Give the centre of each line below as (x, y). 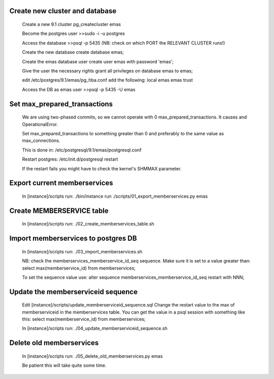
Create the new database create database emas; (73, 52)
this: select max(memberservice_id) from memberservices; (84, 319)
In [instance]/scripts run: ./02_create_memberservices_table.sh (88, 224)
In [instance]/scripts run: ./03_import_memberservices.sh (82, 251)
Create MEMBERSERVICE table (59, 211)
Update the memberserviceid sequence (74, 292)
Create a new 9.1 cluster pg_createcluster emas (72, 24)
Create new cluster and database (63, 11)
